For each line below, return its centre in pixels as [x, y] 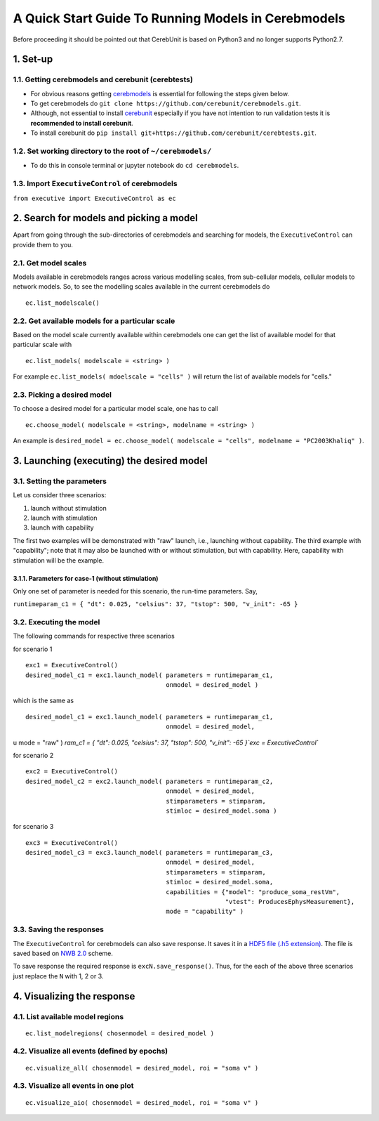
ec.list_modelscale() [62, 303]
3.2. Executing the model [56, 622]
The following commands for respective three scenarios [94, 636]
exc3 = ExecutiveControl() [72, 843]
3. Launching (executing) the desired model [111, 460]
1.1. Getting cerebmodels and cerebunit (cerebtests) [103, 79]
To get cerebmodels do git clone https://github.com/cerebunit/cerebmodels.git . [166, 104]
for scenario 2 [33, 755]
